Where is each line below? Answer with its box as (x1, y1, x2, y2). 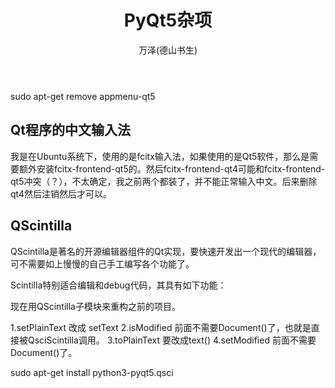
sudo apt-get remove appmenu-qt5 (10, 90, 156, 102)
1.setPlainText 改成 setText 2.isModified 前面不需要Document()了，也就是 (10, 321, 312, 333)
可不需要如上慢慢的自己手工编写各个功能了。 (10, 257, 195, 270)
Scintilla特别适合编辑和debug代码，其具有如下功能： (10, 279, 227, 291)
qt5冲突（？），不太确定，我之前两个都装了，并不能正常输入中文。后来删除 (10, 175, 318, 187)
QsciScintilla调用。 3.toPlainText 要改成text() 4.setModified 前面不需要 (27, 334, 317, 346)
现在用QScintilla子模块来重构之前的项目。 (10, 300, 181, 312)
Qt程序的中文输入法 (10, 122, 132, 139)
